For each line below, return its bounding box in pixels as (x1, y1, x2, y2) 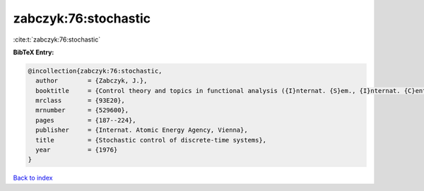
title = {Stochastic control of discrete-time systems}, (35, 136, 267, 144)
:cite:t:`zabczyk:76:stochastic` (13, 35, 101, 44)
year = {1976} (35, 146, 118, 154)
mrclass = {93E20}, (35, 97, 125, 105)
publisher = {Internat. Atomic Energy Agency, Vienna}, (35, 126, 248, 134)
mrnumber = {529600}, (35, 106, 129, 114)
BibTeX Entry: (13, 48, 54, 56)
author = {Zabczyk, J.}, (35, 77, 148, 85)
